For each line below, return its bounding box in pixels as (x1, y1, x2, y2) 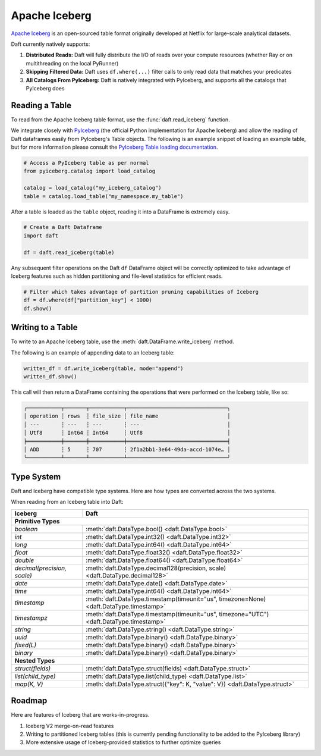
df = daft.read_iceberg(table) (23, 249, 115, 256)
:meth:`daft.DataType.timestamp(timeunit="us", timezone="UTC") (85, 610, 269, 618)
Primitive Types (14, 517, 60, 525)
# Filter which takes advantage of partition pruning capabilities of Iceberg (23, 288, 259, 296)
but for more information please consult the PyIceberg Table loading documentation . (11, 143, 218, 150)
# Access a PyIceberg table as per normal (23, 159, 149, 166)
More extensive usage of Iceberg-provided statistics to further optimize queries (26, 739, 221, 746)
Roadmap (11, 696, 48, 706)
